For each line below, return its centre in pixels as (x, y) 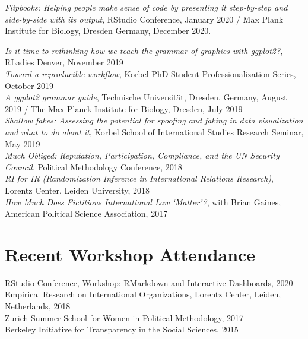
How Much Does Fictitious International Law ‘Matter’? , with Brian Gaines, (143, 202)
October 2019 (29, 85)
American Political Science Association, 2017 (86, 213)
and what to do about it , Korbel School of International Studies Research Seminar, (154, 132)
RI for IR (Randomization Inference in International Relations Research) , (139, 178)
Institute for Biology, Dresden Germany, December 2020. (108, 31)
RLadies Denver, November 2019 (64, 62)
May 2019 (23, 143)
